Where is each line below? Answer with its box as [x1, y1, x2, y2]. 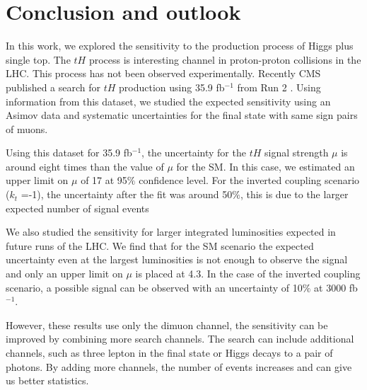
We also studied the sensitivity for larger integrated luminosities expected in [6, 224, 336, 239]
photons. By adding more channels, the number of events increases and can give [6, 359, 352, 374]
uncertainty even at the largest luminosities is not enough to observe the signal [6, 252, 348, 267]
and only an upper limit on [6, 266, 123, 281]
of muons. [6, 121, 48, 136]
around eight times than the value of [6, 159, 164, 173]
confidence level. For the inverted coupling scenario [139, 173, 360, 188]
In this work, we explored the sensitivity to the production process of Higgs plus [6, 38, 354, 53]
